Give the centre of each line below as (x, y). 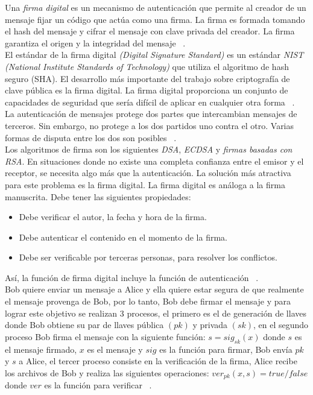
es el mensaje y (115, 349)
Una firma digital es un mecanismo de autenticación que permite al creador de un (156, 7)
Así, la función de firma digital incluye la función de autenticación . (132, 277)
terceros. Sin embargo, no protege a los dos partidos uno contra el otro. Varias (150, 125)
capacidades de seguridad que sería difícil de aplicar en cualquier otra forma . (150, 102)
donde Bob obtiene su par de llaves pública (84, 325)
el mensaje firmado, (41, 349)
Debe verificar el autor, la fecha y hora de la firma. (113, 217)
